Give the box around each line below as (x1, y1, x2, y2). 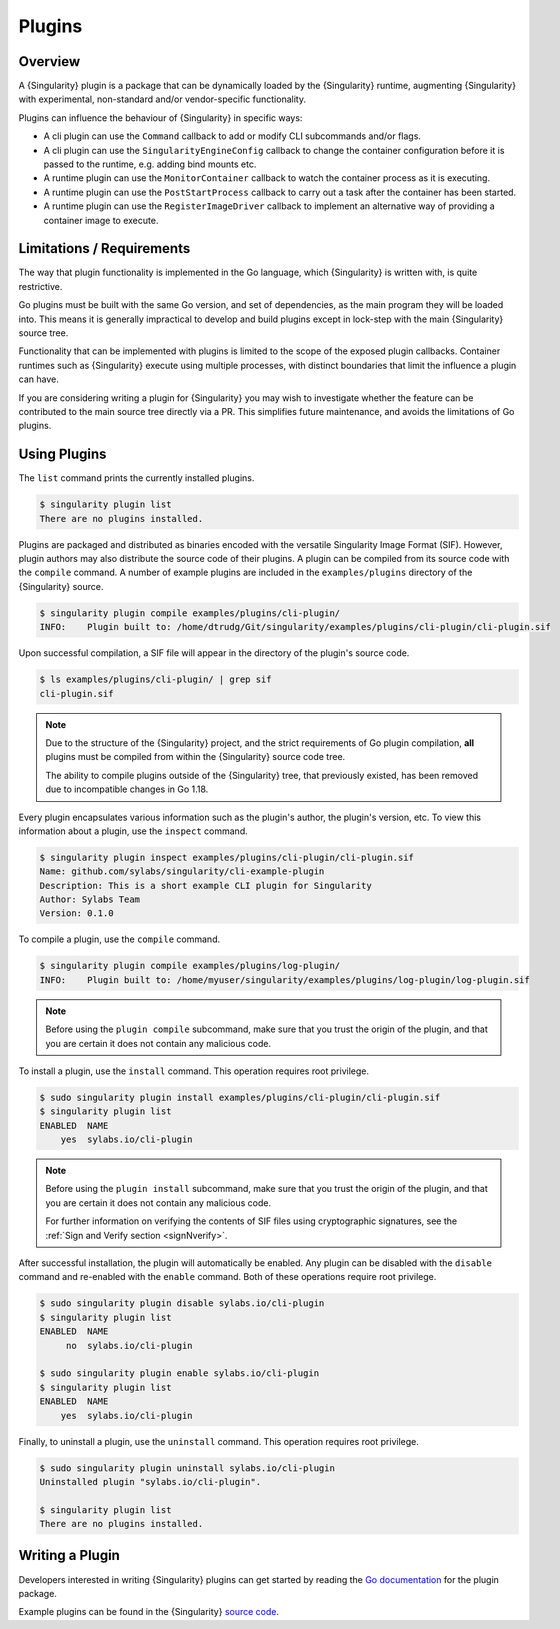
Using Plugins (18, 446, 107, 463)
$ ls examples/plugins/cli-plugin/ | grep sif (39, 674, 272, 685)
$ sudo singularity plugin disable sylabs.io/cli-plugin (39, 1298, 325, 1309)
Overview (18, 53, 81, 70)
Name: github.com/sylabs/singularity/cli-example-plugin (39, 866, 325, 877)
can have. (18, 373, 59, 385)
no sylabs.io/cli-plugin (65, 1340, 194, 1351)
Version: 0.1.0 (39, 908, 114, 919)
